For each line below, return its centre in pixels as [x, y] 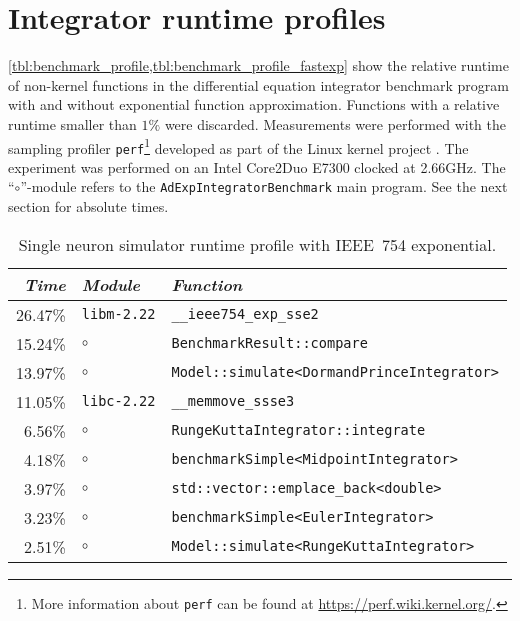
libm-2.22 [118, 314]
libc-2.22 [118, 401]
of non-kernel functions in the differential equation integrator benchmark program [258, 84]
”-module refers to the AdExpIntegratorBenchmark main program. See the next [264, 186]
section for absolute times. [88, 206]
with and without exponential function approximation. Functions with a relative [254, 104]
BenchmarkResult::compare [269, 343]
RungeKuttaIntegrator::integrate [298, 430]
